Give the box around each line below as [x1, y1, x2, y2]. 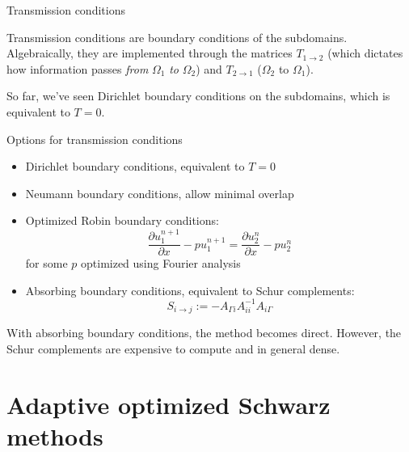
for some [25, 255, 68, 272]
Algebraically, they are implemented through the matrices [6, 44, 293, 61]
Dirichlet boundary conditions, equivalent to [25, 158, 245, 175]
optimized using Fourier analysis [81, 255, 241, 272]
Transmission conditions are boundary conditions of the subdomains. [6, 28, 348, 45]
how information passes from [6, 60, 149, 77]
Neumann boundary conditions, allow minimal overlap [25, 184, 294, 201]
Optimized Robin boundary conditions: [25, 212, 219, 229]
